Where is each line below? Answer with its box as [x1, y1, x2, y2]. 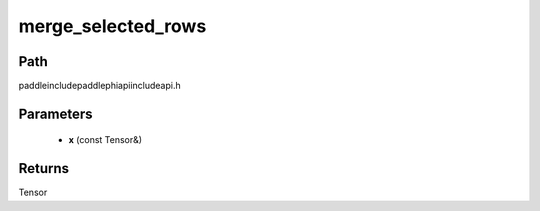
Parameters [18, 105, 93, 122]
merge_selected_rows [18, 15, 207, 37]
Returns [18, 160, 70, 177]
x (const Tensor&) [68, 134, 143, 146]
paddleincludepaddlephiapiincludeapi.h [18, 80, 181, 92]
